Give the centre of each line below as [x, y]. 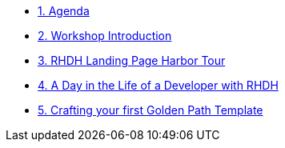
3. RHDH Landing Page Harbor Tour [132, 60]
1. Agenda [64, 11]
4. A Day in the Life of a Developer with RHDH [158, 85]
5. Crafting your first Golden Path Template [151, 110]
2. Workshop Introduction [105, 36]
